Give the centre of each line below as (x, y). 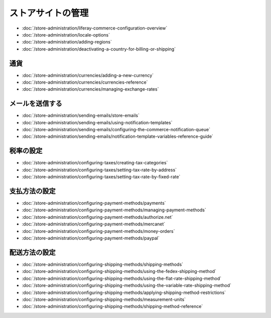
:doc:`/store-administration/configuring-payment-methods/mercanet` (94, 224)
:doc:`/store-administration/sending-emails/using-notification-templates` (97, 122)
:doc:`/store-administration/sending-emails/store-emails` (81, 116)
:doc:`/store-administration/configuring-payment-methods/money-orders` (98, 231)
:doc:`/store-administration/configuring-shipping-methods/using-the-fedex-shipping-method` (119, 271)
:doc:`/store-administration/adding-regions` (67, 42)
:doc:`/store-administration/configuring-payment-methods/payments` (94, 203)
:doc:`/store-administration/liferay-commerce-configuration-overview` (95, 28)
